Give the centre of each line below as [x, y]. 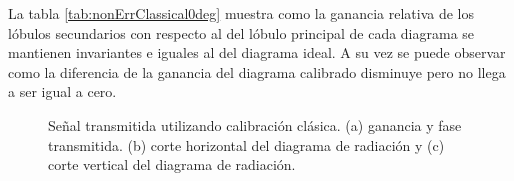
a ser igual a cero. [62, 91]
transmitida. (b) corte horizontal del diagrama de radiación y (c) [246, 144]
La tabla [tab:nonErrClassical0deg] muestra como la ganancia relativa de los [241, 13]
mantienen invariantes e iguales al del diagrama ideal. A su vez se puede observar [257, 52]
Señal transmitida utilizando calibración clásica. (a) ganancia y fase [255, 124]
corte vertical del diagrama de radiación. [172, 164]
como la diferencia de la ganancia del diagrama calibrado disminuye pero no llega [257, 71]
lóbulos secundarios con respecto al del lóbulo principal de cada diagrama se [241, 32]
